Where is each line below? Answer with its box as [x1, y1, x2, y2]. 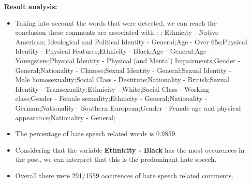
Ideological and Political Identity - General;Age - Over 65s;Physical [48, 36, 247, 46]
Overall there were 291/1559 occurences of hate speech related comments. [15, 170, 234, 180]
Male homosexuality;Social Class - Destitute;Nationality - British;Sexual [15, 74, 230, 85]
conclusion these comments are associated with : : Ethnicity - [15, 27, 197, 37]
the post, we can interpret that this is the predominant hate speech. [15, 154, 217, 164]
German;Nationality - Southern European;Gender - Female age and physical [15, 102, 241, 113]
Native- [199, 27, 221, 37]
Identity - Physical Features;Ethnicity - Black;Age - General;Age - [15, 46, 211, 56]
